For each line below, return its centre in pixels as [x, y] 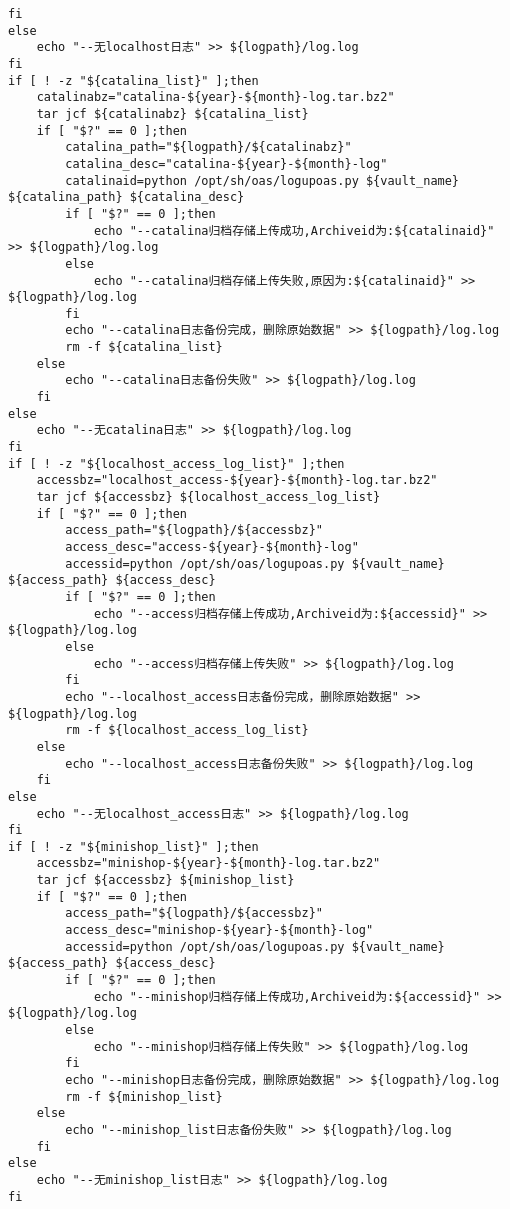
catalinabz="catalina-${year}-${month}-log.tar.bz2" [215, 97]
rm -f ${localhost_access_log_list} [187, 730]
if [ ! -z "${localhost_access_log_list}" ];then [176, 463]
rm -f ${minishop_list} [144, 1096]
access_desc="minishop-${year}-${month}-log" [219, 930]
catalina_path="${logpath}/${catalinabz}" [208, 147]
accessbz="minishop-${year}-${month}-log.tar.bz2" [208, 863]
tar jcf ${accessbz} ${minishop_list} [165, 880]
